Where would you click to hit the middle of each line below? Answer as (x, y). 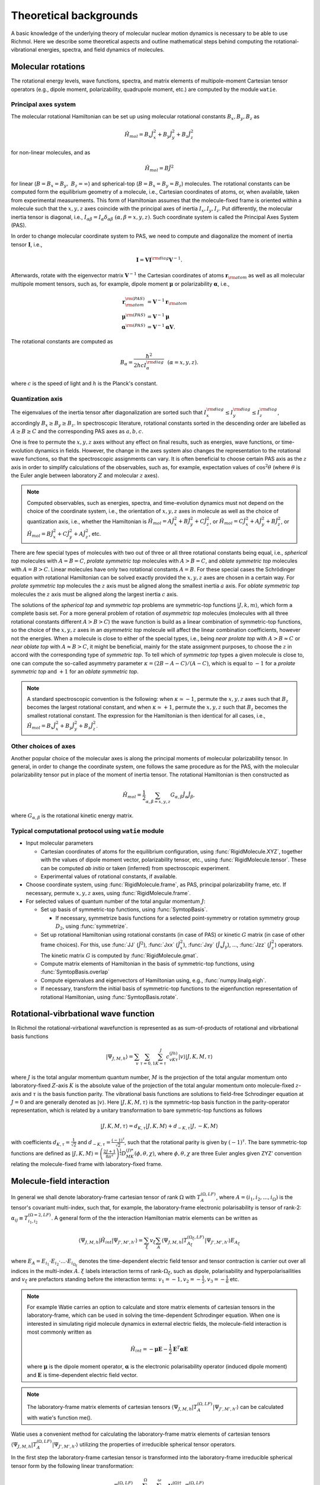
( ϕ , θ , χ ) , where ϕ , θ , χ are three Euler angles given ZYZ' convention (218, 1154)
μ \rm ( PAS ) (133, 316)
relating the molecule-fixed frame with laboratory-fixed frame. (87, 1164)
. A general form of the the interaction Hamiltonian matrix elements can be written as (154, 1218)
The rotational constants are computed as (62, 341)
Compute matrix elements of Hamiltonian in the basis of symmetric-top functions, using (148, 963)
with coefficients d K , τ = (41, 1143)
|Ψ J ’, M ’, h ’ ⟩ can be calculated (248, 1408)
